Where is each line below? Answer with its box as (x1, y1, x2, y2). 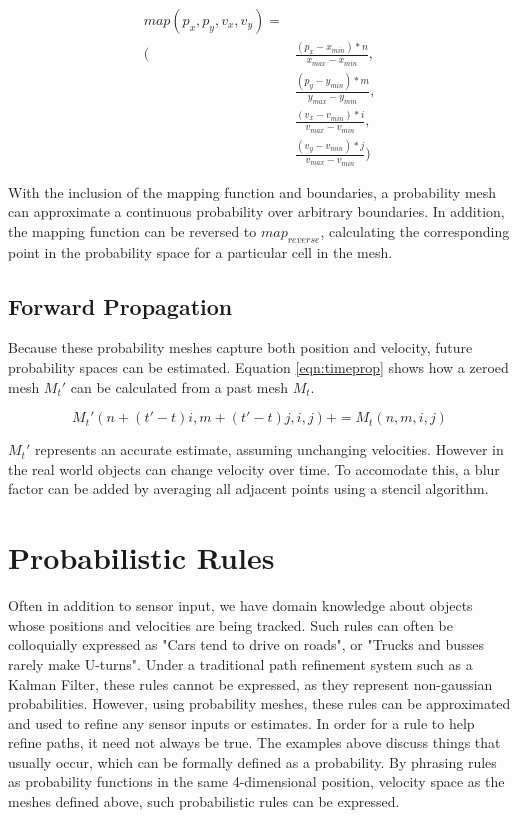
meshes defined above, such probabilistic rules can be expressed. (8, 791, 400, 812)
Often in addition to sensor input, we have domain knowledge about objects (8, 595, 473, 616)
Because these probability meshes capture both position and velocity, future (8, 337, 473, 358)
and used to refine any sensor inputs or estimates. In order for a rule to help (8, 712, 475, 733)
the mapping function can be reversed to (8, 220, 257, 241)
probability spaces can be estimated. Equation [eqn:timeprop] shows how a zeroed (8, 357, 509, 378)
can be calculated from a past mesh (70, 376, 288, 397)
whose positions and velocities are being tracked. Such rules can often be (8, 614, 453, 635)
